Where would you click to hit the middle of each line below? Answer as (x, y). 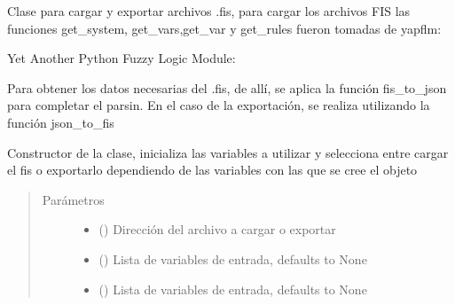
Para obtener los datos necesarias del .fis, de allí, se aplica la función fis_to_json (227, 87)
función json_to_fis (61, 122)
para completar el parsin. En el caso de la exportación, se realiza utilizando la (219, 105)
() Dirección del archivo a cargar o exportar (217, 229)
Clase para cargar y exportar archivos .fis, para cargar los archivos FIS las (209, 11)
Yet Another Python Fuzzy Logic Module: (122, 58)
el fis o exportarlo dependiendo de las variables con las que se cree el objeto (212, 170)
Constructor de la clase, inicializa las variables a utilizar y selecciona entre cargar (228, 152)
